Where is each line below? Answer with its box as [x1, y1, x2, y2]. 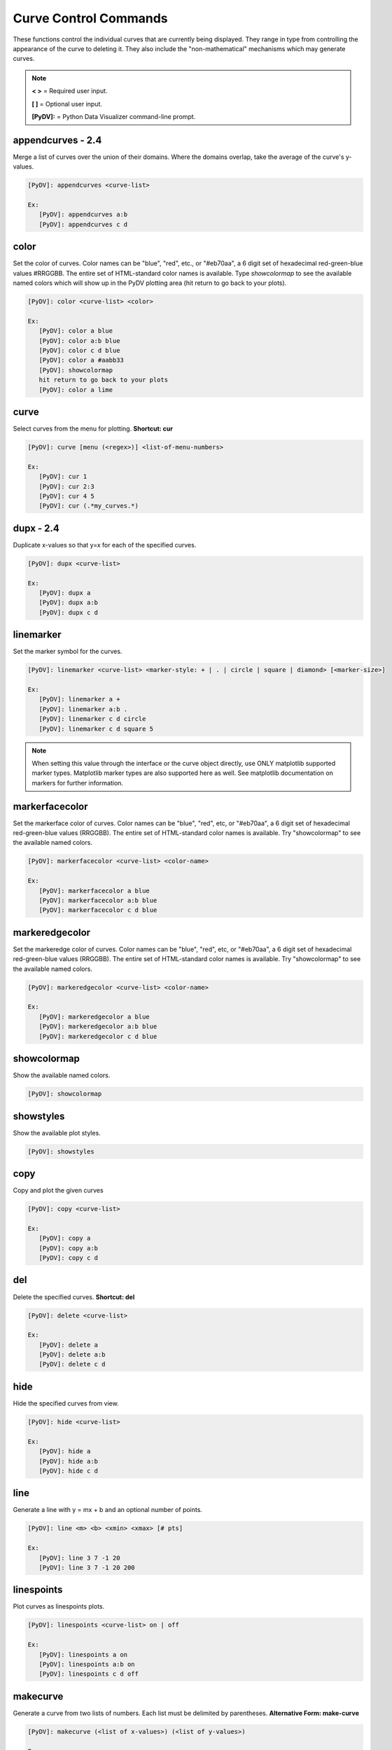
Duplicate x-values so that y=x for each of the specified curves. [13, 540, 197, 549]
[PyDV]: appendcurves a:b [38, 211, 128, 218]
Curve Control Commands [13, 10, 168, 26]
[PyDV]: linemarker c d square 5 [38, 724, 154, 733]
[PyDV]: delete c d [38, 1360, 106, 1368]
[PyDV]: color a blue [38, 327, 113, 335]
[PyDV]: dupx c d [38, 608, 98, 616]
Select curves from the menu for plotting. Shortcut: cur [13, 424, 174, 433]
